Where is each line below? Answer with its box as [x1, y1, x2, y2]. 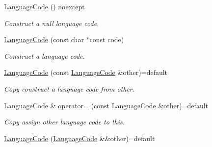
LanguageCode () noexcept [4, 1, 85, 11]
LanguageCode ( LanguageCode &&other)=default [4, 133, 155, 143]
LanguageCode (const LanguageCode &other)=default [4, 67, 168, 77]
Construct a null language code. [4, 18, 99, 28]
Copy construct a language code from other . [4, 83, 135, 94]
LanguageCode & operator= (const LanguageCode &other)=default [4, 100, 208, 110]
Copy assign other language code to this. [4, 117, 125, 127]
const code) [89, 34, 124, 45]
